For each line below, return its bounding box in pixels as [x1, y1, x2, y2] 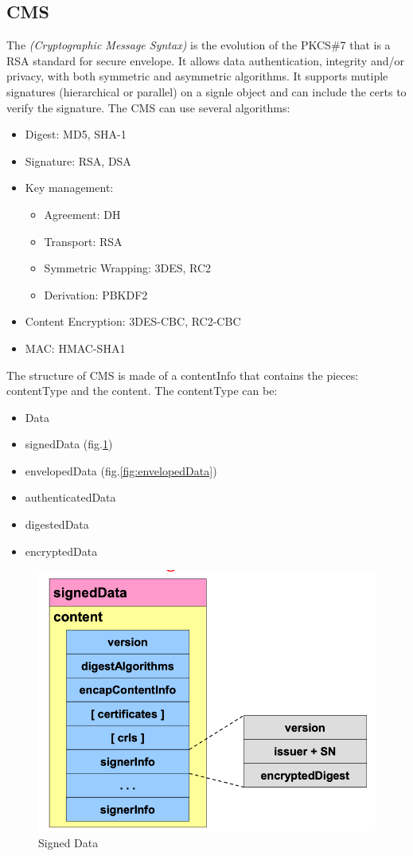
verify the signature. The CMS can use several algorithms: [6, 99, 290, 115]
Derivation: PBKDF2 [44, 286, 148, 303]
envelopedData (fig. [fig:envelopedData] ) [25, 462, 217, 479]
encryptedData [25, 542, 98, 559]
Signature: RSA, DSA [25, 152, 131, 169]
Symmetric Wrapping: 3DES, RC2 [44, 260, 212, 276]
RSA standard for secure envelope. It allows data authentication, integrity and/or [6, 52, 404, 68]
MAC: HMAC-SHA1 [25, 339, 126, 356]
